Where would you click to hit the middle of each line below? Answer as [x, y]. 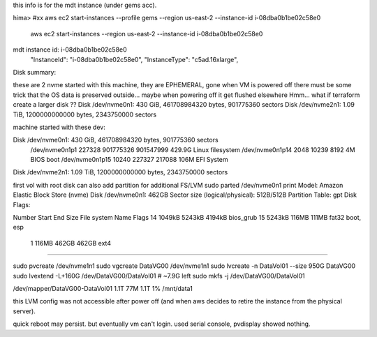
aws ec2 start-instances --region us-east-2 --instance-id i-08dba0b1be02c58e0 [147, 33]
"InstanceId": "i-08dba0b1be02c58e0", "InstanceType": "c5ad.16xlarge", [134, 59]
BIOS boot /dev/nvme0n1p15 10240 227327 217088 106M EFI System [129, 160]
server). [24, 311]
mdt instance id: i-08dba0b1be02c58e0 [70, 50]
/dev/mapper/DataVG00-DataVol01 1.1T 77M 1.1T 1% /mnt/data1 [103, 288]
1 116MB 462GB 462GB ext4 [71, 243]
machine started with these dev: [59, 127]
